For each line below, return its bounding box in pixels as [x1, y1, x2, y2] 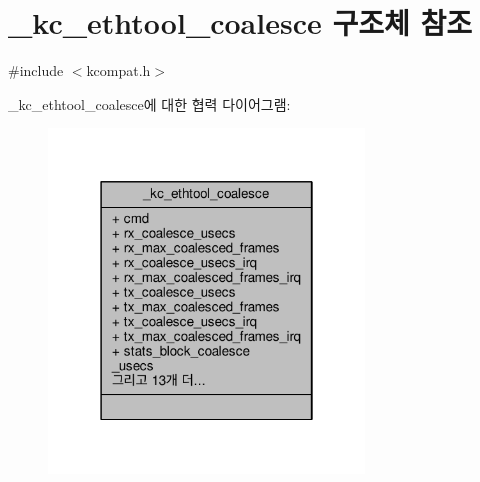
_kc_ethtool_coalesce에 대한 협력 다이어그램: [8, 93, 291, 114]
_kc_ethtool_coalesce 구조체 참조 [8, 2, 472, 43]
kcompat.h [86, 60, 151, 81]
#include [8, 60, 64, 81]
